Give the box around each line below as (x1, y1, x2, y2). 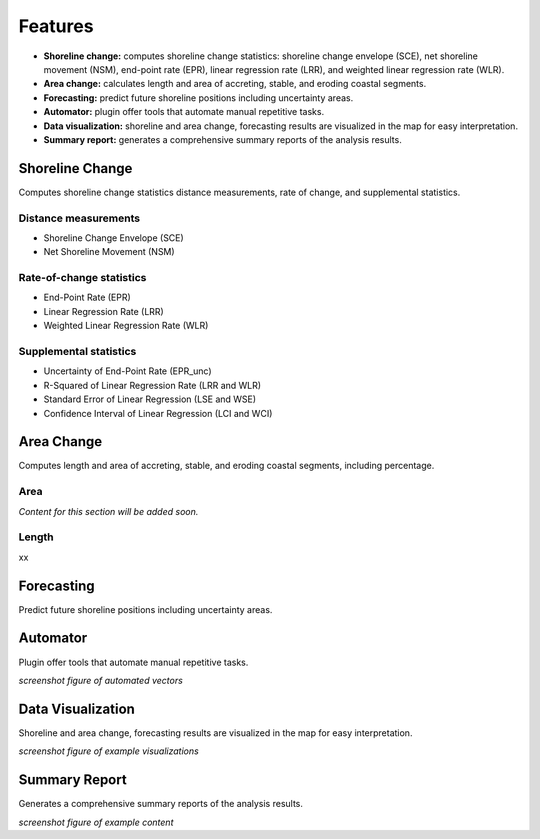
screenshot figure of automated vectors (18, 674, 184, 686)
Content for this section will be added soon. (18, 505, 199, 517)
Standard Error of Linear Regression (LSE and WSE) (43, 393, 257, 405)
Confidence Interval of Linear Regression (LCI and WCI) (43, 407, 273, 419)
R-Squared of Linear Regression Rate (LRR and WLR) (43, 379, 262, 391)
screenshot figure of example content (18, 816, 174, 828)
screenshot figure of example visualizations (18, 745, 199, 757)
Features (18, 15, 94, 37)
